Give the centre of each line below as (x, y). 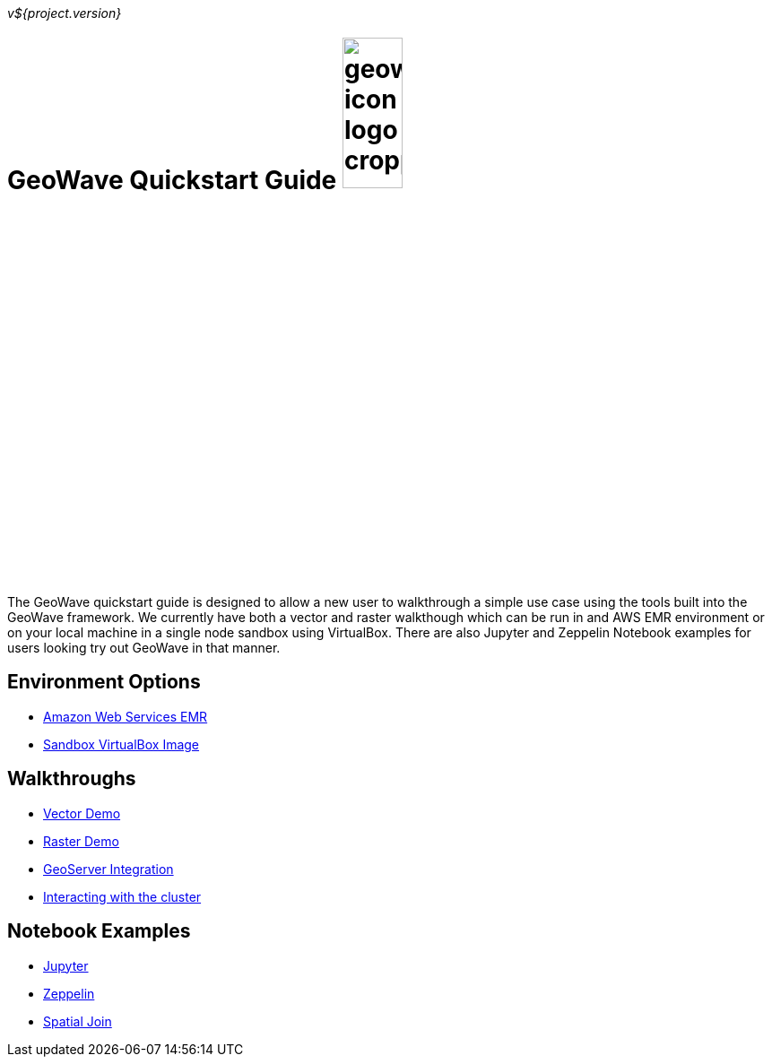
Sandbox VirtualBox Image (121, 744)
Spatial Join (78, 1021)
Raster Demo (81, 841)
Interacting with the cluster (122, 896)
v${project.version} (65, 13)
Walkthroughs (72, 779)
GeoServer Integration (108, 869)
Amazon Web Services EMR (126, 716)
